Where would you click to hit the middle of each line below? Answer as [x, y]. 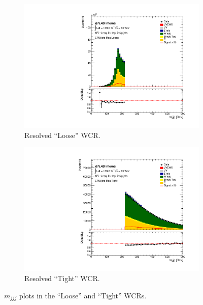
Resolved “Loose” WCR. [62, 135]
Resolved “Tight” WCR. [62, 278]
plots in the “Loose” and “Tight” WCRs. [83, 295]
